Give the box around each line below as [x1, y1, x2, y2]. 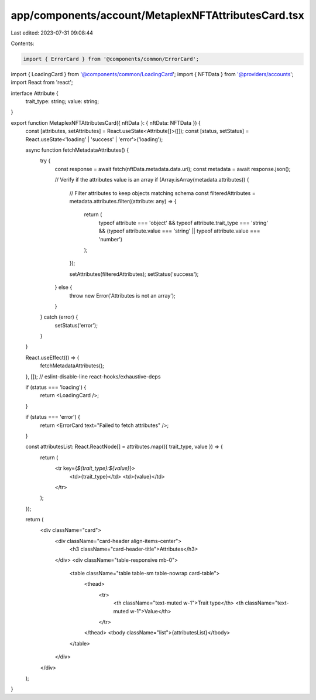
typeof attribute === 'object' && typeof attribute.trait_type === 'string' [98, 219, 269, 226]
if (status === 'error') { [25, 414, 80, 421]
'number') [98, 235, 123, 243]
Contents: [11, 40, 35, 47]
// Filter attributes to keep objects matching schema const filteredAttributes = [69, 189, 256, 196]
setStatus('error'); [54, 322, 98, 329]
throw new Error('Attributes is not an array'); [69, 292, 176, 299]
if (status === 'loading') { [25, 384, 87, 391]
